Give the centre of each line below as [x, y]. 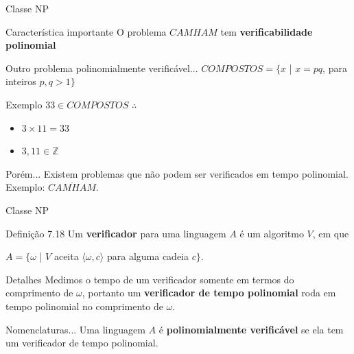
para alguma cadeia [148, 256]
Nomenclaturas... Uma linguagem [75, 329]
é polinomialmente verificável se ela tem [251, 329]
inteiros [21, 81]
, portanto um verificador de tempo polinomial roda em [209, 293]
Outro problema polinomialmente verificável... [102, 68]
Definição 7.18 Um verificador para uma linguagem [116, 233]
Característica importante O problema [86, 31]
